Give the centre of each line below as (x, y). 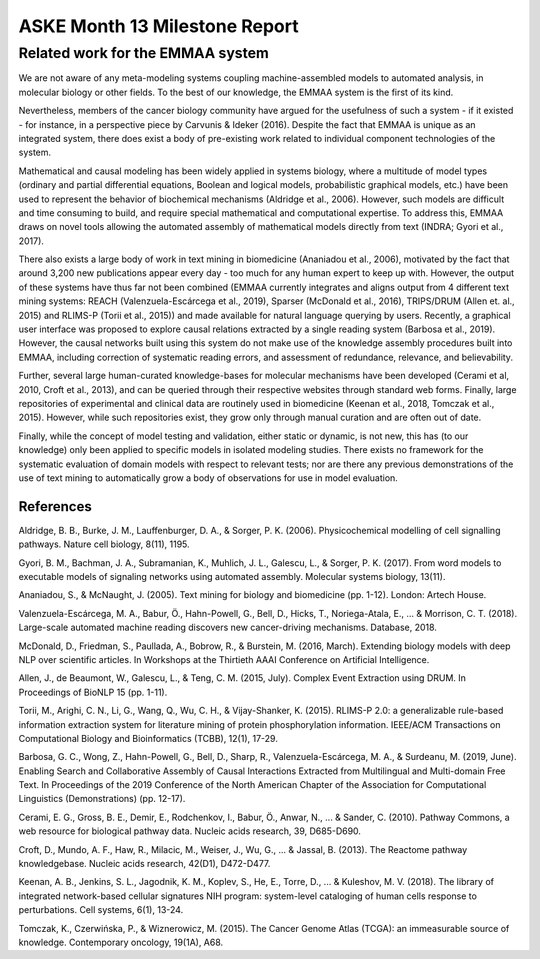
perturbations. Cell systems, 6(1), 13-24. (101, 910)
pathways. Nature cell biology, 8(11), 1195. (104, 544)
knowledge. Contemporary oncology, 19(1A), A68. (121, 942)
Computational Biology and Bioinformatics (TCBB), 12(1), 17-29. (148, 738)
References (55, 506)
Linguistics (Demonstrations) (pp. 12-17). (102, 799)
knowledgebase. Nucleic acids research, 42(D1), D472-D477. (144, 864)
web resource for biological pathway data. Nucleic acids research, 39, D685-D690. (190, 831)
